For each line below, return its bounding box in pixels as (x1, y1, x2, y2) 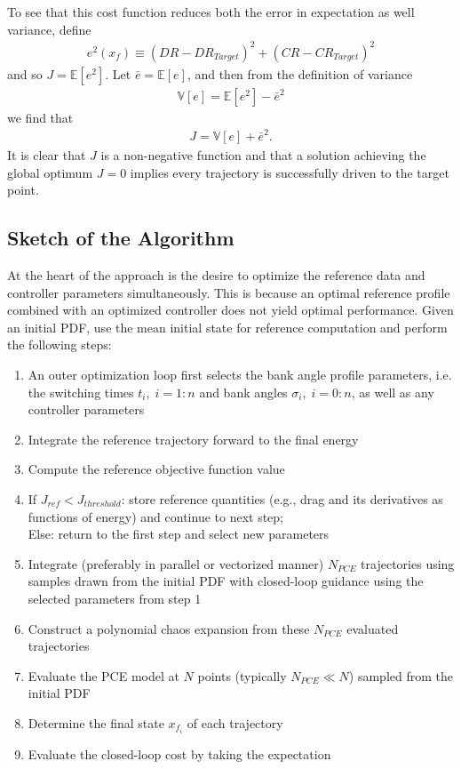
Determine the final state (28, 713, 164, 732)
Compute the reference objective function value (28, 460, 285, 478)
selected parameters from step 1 (28, 589, 202, 607)
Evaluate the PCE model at (28, 666, 179, 685)
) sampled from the (348, 666, 453, 685)
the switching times (28, 382, 134, 401)
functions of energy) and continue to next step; (28, 507, 284, 525)
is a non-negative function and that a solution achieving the (100, 146, 426, 164)
